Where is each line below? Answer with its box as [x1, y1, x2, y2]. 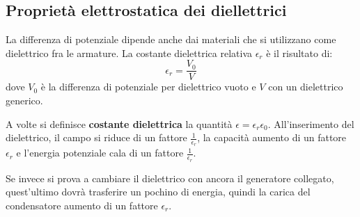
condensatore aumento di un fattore [6, 198, 158, 212]
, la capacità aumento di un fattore [197, 130, 347, 145]
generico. [6, 93, 43, 108]
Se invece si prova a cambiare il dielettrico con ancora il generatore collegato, [6, 170, 334, 185]
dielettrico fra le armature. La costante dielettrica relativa [6, 45, 252, 60]
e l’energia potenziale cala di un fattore [16, 145, 184, 160]
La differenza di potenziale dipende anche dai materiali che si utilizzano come [6, 32, 336, 47]
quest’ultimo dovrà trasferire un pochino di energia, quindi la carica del [6, 184, 311, 199]
